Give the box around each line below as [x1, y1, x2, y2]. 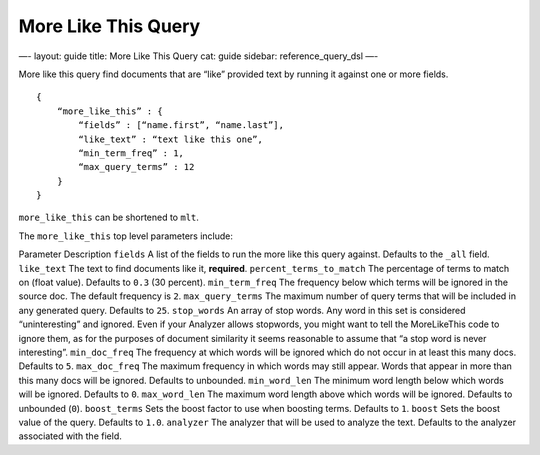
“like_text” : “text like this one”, [78, 133, 264, 145]
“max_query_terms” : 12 [78, 161, 195, 173]
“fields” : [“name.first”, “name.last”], [78, 120, 285, 131]
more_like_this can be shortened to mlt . [18, 211, 200, 224]
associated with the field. [18, 430, 122, 442]
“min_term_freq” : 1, [78, 147, 185, 159]
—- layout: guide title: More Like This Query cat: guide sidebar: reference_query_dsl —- [18, 50, 379, 62]
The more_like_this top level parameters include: [18, 230, 234, 242]
